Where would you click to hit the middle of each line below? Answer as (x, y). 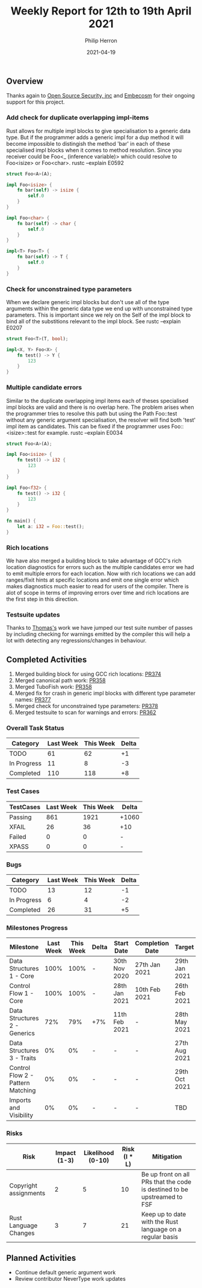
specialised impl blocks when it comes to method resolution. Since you (94, 150)
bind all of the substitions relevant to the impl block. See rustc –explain (94, 321)
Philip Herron (101, 40)
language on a (161, 1229)
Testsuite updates (33, 614)
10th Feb (148, 990)
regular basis (160, 1237)
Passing (20, 817)
